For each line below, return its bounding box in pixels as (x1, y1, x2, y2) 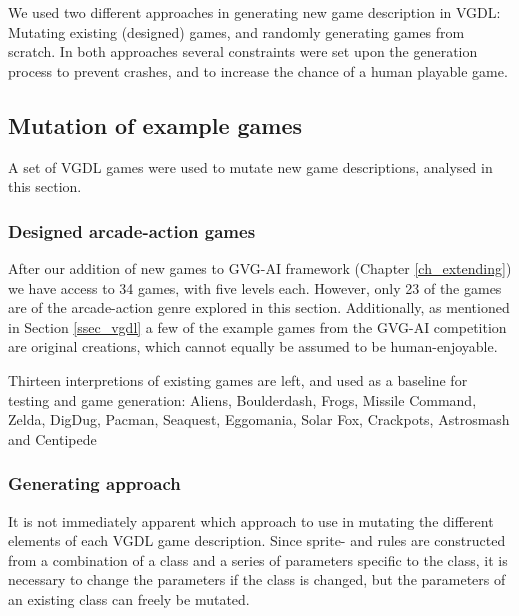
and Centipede (8, 428, 97, 449)
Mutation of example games (8, 109, 303, 140)
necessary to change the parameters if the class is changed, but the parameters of (8, 569, 506, 590)
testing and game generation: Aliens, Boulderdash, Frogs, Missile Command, (8, 389, 477, 410)
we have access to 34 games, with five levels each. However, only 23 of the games (8, 277, 502, 298)
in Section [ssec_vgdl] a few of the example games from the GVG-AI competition (8, 316, 507, 337)
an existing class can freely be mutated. (8, 588, 250, 609)
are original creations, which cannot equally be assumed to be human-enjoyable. (8, 336, 498, 357)
